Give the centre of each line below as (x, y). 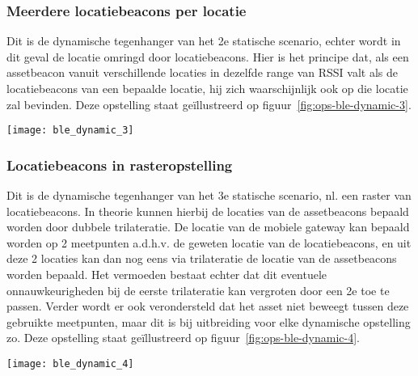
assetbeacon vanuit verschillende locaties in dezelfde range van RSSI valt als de (203, 72)
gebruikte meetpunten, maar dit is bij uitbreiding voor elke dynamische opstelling (209, 321)
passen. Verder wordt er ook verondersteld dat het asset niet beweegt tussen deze (208, 306)
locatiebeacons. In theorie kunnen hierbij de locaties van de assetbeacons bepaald (208, 211)
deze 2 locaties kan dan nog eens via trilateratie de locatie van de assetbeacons (202, 258)
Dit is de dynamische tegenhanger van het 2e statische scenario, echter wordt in (204, 41)
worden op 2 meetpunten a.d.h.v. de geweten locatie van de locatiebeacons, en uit (209, 242)
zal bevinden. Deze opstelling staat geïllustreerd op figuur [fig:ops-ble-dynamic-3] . (209, 104)
